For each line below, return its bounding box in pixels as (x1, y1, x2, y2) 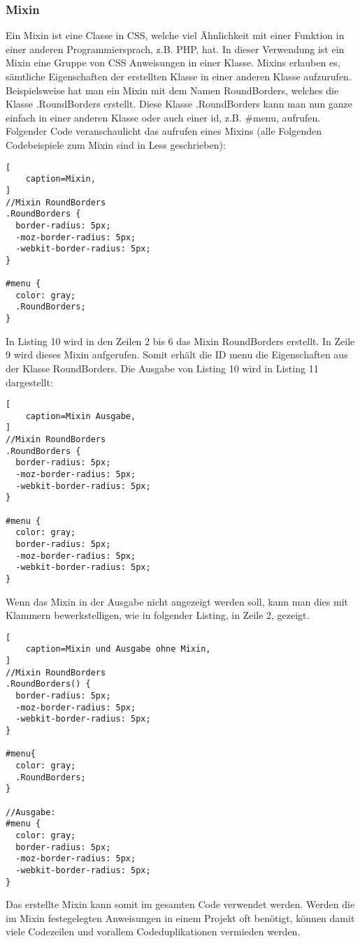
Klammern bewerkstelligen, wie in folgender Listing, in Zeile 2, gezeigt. (6, 608, 310, 622)
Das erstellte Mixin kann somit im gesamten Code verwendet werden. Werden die (6, 897, 355, 912)
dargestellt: (6, 374, 53, 389)
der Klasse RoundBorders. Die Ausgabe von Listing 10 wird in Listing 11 (6, 360, 319, 375)
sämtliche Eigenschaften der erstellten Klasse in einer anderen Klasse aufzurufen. (6, 69, 352, 83)
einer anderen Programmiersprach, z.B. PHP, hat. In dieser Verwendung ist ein (6, 41, 345, 56)
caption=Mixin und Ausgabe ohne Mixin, (25, 644, 211, 655)
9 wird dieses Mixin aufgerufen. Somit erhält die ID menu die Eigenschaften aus (6, 347, 348, 362)
